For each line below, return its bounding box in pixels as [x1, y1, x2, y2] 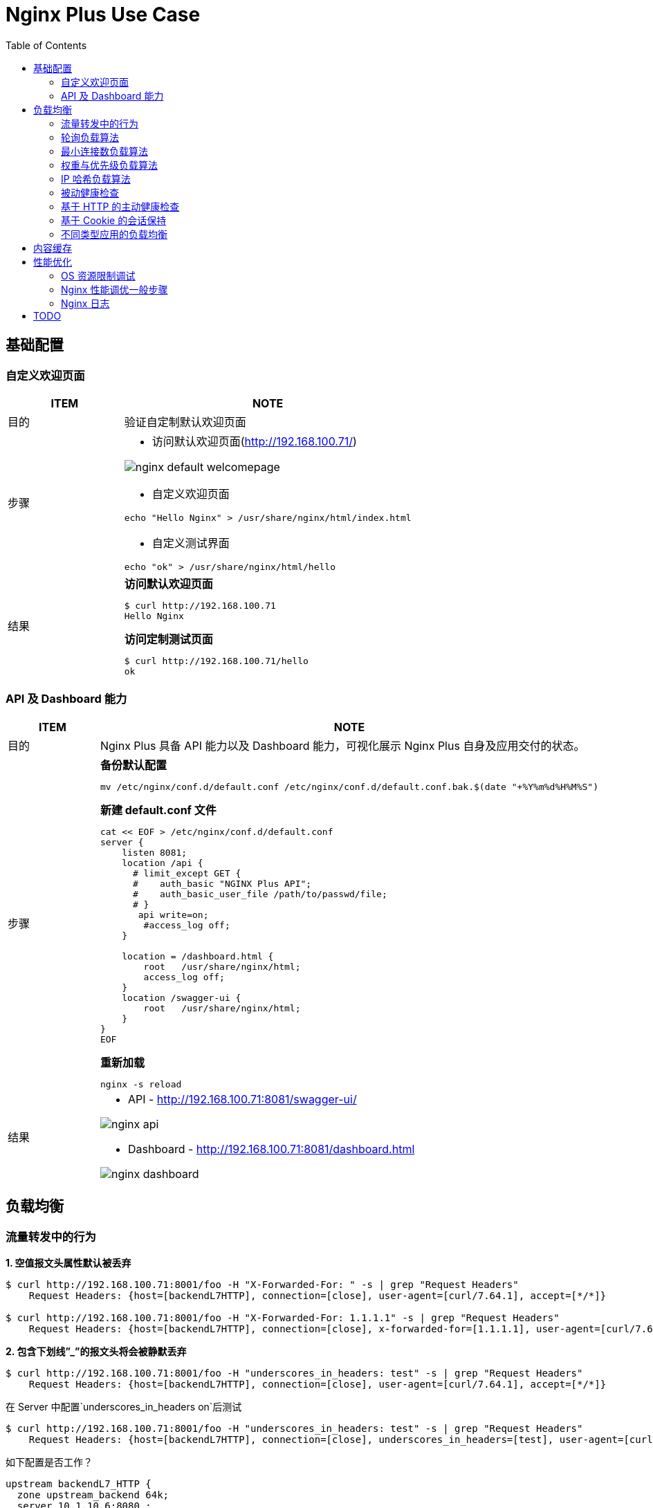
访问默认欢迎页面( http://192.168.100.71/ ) [151, 434, 357, 448]
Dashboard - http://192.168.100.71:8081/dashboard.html [127, 1141, 415, 1156]
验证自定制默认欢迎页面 [124, 414, 246, 429]
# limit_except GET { [132, 867, 241, 879]
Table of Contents [6, 39, 87, 51]
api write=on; [138, 909, 209, 920]
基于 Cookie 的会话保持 [61, 214, 167, 226]
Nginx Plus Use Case [6, 3, 201, 26]
